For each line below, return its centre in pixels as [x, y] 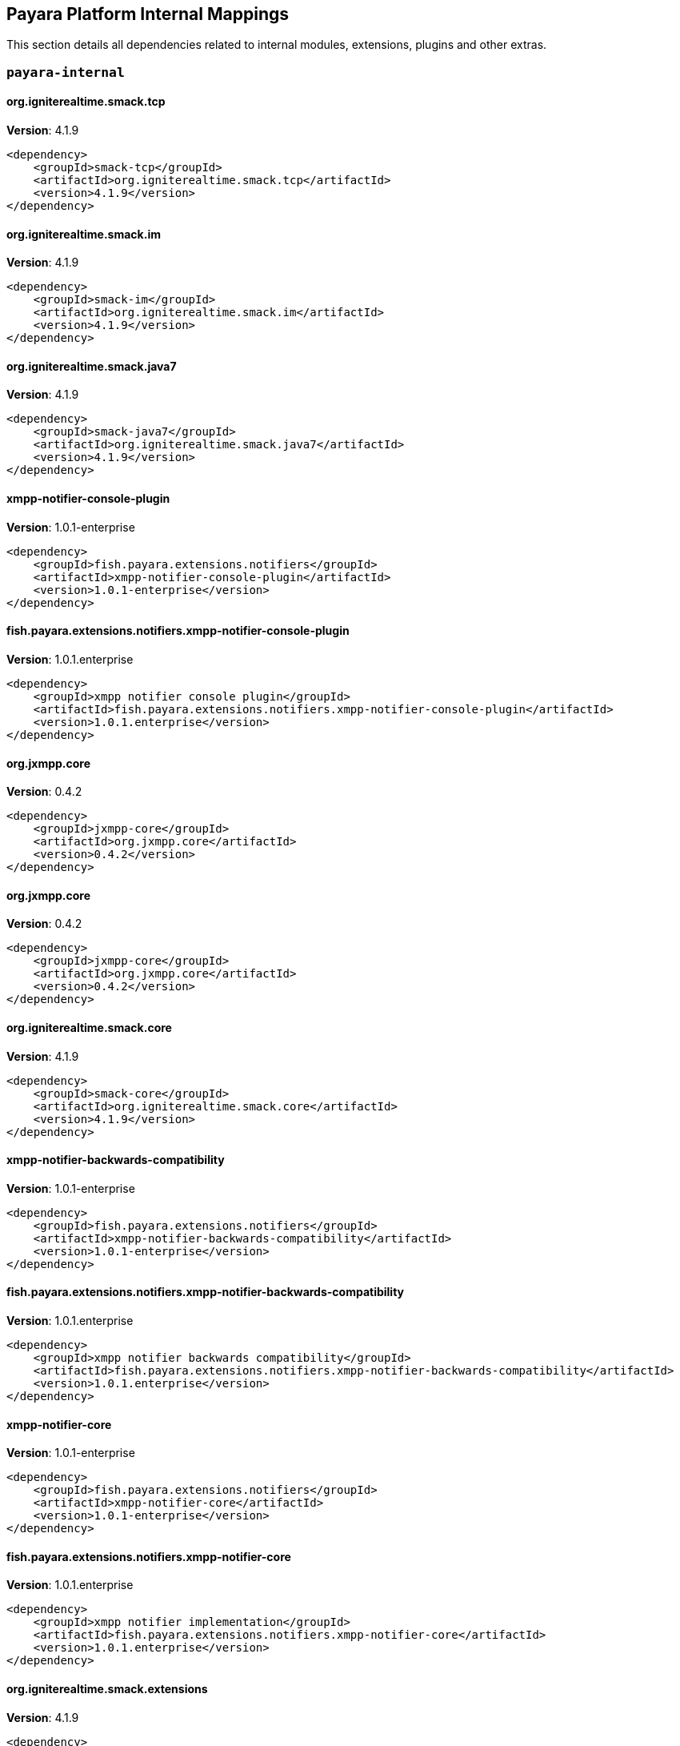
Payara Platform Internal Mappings [148, 14]
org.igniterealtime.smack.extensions [107, 1689]
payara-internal [66, 72]
